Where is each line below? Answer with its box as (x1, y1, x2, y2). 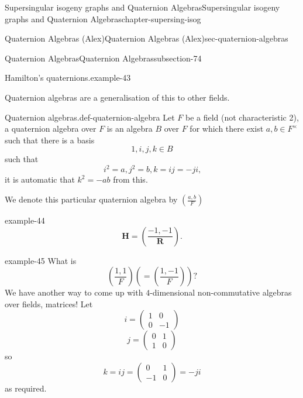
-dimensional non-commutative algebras (150, 286, 292, 298)
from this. (113, 173, 148, 186)
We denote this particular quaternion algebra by (5, 193, 178, 205)
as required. (5, 382, 47, 394)
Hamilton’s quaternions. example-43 (5, 71, 131, 84)
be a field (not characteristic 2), (185, 111, 299, 123)
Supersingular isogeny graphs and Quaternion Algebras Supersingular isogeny (5, 1, 280, 13)
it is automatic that (5, 173, 75, 186)
